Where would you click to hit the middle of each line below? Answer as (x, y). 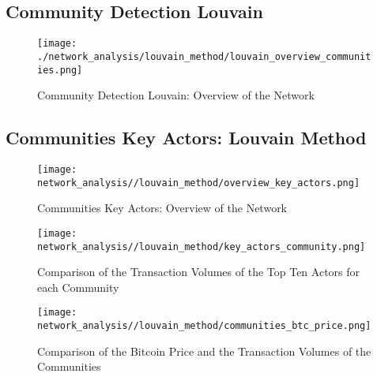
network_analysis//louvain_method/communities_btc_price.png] (204, 326)
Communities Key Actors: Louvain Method (186, 138)
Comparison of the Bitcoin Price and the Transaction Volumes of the (204, 351)
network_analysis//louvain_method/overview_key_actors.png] (199, 183)
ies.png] (60, 70)
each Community (78, 287)
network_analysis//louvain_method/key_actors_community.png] (202, 246)
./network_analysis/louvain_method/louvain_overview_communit (204, 56)
